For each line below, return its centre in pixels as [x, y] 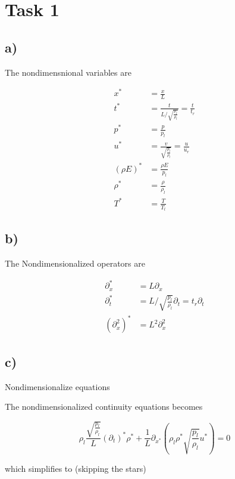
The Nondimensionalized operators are [75, 263]
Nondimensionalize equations [57, 386]
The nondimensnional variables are [68, 72]
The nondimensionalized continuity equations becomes [104, 407]
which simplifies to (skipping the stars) [76, 468]
